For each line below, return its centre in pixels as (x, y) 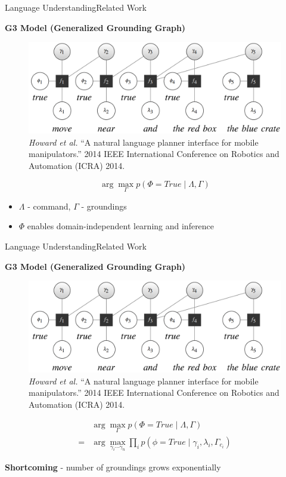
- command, (49, 206)
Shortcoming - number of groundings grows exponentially (113, 467)
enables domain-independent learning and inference (121, 226)
